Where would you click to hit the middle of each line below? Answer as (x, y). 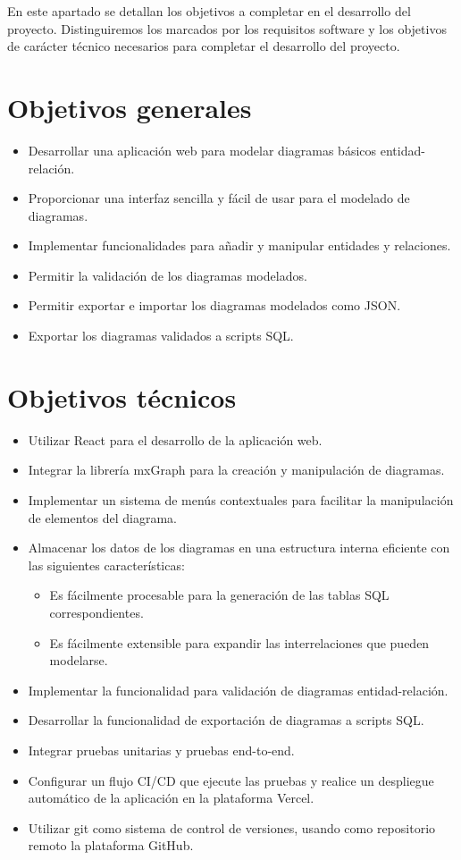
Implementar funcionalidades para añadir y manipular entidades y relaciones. (239, 245)
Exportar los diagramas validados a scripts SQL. (161, 336)
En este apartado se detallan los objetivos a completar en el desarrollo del (209, 11)
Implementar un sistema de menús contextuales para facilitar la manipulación (241, 499)
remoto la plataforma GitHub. (111, 845)
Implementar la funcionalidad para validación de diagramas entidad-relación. (238, 690)
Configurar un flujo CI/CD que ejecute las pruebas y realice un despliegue (231, 780)
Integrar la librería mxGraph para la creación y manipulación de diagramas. (236, 470)
